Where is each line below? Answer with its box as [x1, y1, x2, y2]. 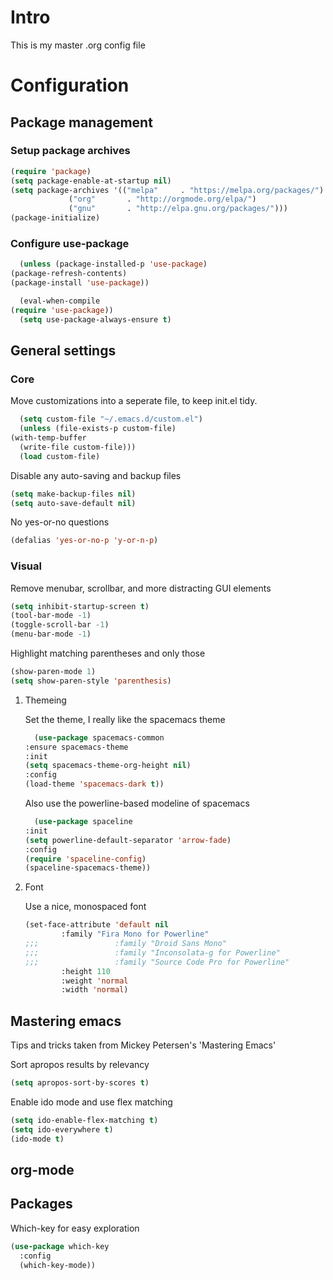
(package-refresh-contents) [10, 269, 128, 279]
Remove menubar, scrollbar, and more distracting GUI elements [10, 582, 272, 594]
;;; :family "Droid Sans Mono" [24, 939, 227, 949]
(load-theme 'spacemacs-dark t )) [24, 779, 165, 790]
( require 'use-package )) [10, 305, 114, 315]
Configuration [10, 74, 130, 97]
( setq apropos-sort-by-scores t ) [10, 1078, 150, 1088]
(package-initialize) [10, 213, 101, 223]
